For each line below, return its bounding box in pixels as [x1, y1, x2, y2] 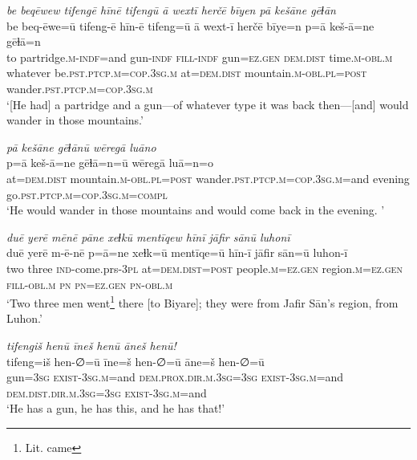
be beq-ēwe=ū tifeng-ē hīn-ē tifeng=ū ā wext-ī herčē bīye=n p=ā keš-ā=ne [6, 17, 374, 34]
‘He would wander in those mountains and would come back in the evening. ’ [6, 202, 385, 218]
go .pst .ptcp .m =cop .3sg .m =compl [6, 185, 168, 202]
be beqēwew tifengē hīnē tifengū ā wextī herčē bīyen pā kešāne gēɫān [6, 2, 336, 18]
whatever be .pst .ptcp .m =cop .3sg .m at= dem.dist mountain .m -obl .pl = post [6, 64, 367, 81]
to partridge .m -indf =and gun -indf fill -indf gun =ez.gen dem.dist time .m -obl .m [6, 48, 393, 65]
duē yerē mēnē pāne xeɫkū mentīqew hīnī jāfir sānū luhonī [6, 228, 290, 245]
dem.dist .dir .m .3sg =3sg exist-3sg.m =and [6, 384, 207, 401]
